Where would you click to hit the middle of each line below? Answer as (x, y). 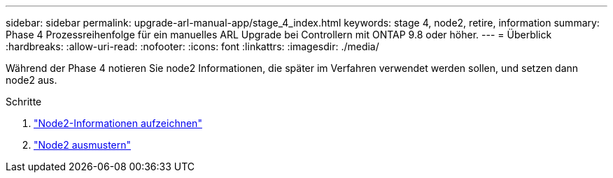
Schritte (24, 102)
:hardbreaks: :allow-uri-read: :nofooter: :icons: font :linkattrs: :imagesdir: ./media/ (192, 46)
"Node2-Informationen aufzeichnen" (118, 123)
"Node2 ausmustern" (83, 145)
